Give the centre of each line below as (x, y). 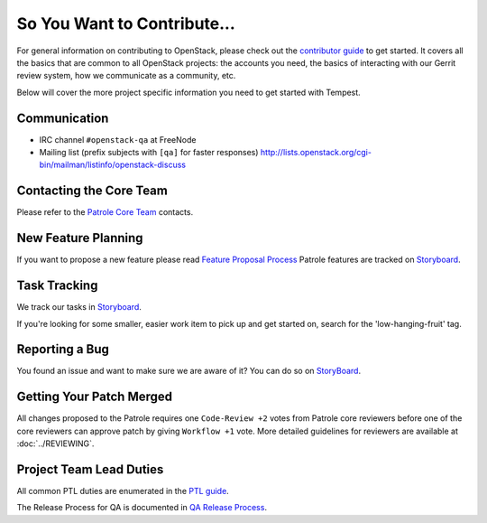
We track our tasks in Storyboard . (79, 307)
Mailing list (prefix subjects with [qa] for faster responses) (149, 153)
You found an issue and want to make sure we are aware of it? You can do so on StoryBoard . (188, 371)
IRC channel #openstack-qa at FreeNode (118, 139)
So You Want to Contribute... (126, 23)
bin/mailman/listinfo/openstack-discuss (113, 165)
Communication (63, 118)
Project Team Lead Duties (90, 469)
